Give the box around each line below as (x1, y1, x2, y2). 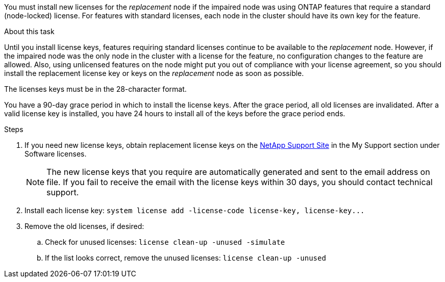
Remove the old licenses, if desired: (24, 222, 144, 230)
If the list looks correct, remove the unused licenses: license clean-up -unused (45, 253, 326, 262)
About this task (4, 27, 55, 36)
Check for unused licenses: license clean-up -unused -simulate (45, 238, 285, 246)
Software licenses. (24, 149, 87, 158)
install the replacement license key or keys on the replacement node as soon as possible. (4, 69, 304, 78)
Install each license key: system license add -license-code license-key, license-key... (24, 206, 365, 215)
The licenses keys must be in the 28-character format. (4, 85, 187, 93)
